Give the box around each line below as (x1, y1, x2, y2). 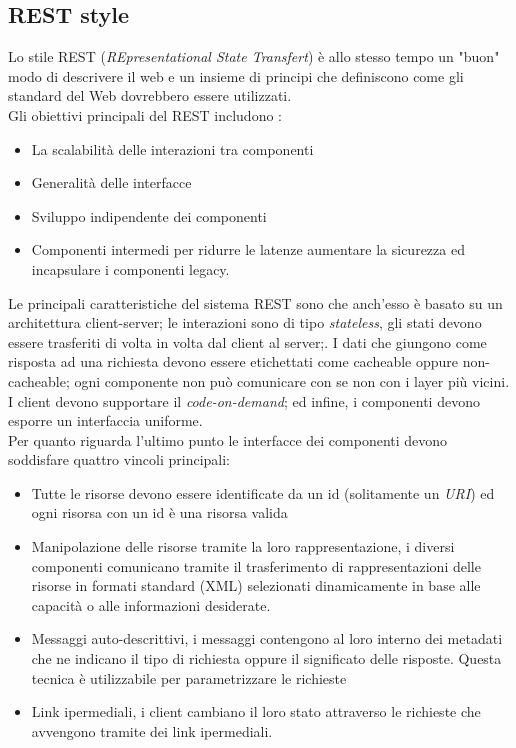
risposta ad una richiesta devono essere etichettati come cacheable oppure (8, 351, 459, 372)
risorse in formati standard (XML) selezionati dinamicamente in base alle (31, 575, 481, 596)
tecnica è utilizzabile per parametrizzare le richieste (31, 667, 347, 688)
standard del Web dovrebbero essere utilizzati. (8, 85, 292, 106)
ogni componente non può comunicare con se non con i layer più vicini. (74, 370, 510, 391)
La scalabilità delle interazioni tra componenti (31, 138, 314, 159)
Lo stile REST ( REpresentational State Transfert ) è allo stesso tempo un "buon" (8, 46, 500, 67)
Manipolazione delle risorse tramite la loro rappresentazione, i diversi (31, 536, 455, 557)
